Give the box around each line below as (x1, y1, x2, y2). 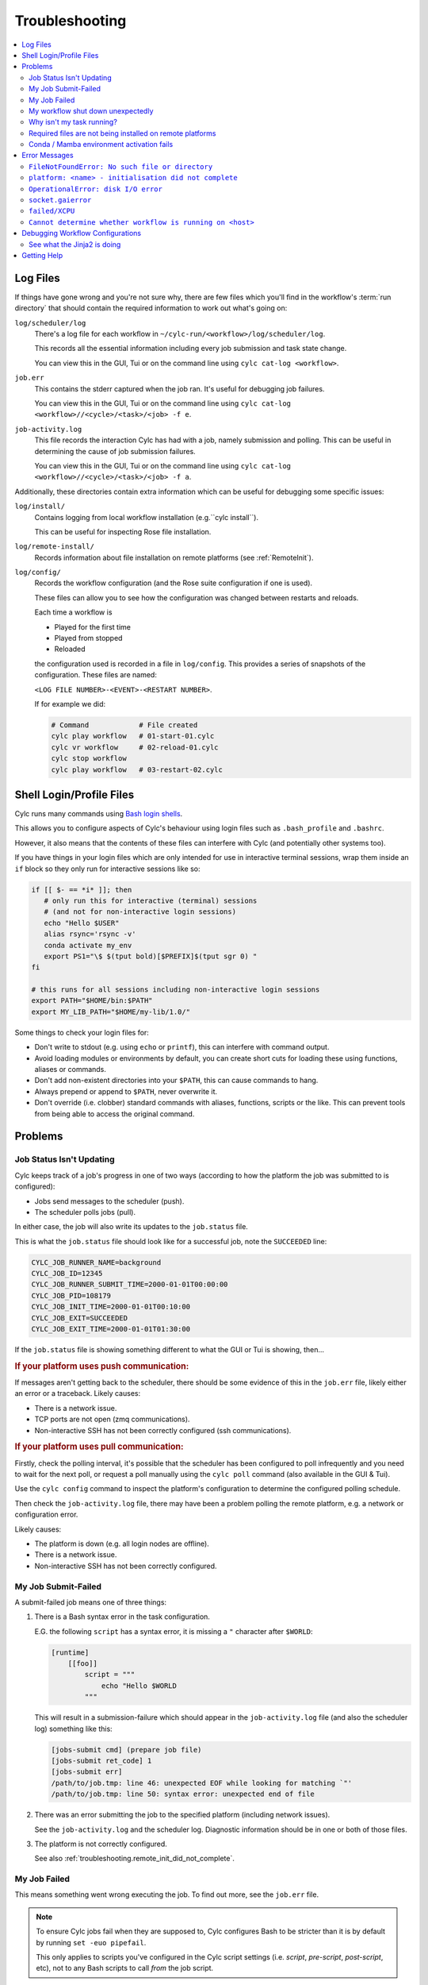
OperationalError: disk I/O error (29, 184, 162, 194)
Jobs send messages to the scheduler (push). (34, 1196, 185, 1206)
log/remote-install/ (14, 542, 95, 551)
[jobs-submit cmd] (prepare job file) (51, 1745, 202, 1754)
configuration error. (14, 1509, 78, 1520)
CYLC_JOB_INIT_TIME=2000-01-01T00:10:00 (31, 1302, 190, 1312)
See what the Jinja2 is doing (29, 239, 121, 249)
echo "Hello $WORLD (101, 1681, 178, 1690)
